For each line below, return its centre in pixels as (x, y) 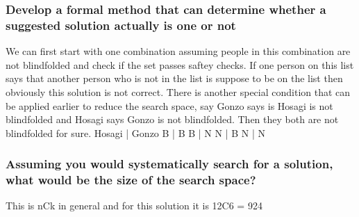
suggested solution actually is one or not (121, 25)
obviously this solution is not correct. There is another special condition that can (178, 91)
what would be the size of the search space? (131, 180)
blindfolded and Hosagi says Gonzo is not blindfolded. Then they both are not (172, 119)
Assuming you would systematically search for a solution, (169, 164)
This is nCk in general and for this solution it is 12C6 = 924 (134, 206)
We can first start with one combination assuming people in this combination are (178, 51)
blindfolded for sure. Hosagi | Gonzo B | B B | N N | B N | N (136, 132)
